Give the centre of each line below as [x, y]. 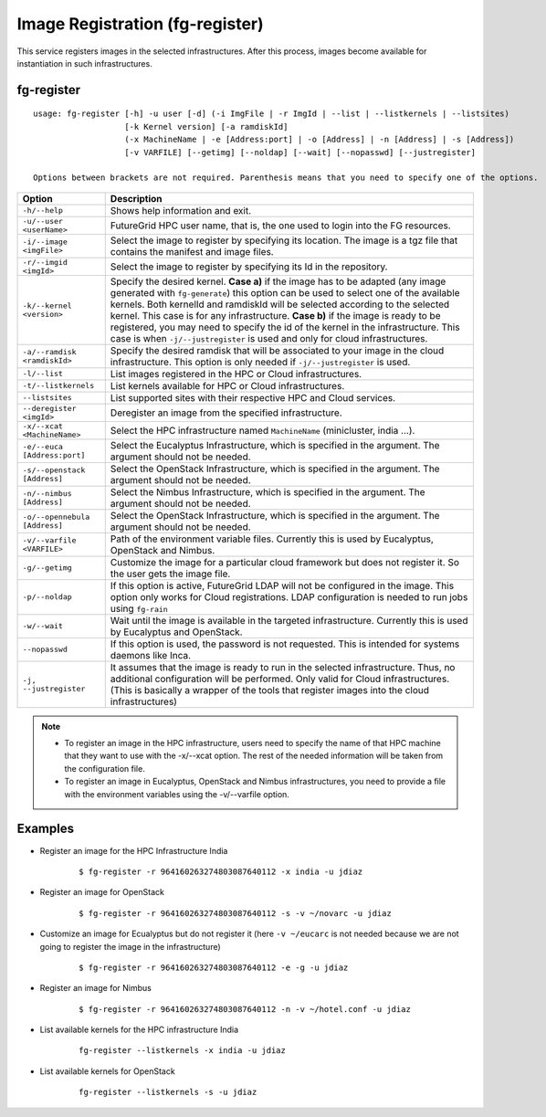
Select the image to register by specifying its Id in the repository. [249, 267]
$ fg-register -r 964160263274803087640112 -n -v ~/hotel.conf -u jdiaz [245, 1009]
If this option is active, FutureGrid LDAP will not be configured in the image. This [282, 585]
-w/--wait [43, 626]
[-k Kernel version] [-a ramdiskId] [206, 126]
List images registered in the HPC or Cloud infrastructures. [236, 374]
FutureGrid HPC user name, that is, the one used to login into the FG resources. [280, 226]
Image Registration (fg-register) [140, 24]
